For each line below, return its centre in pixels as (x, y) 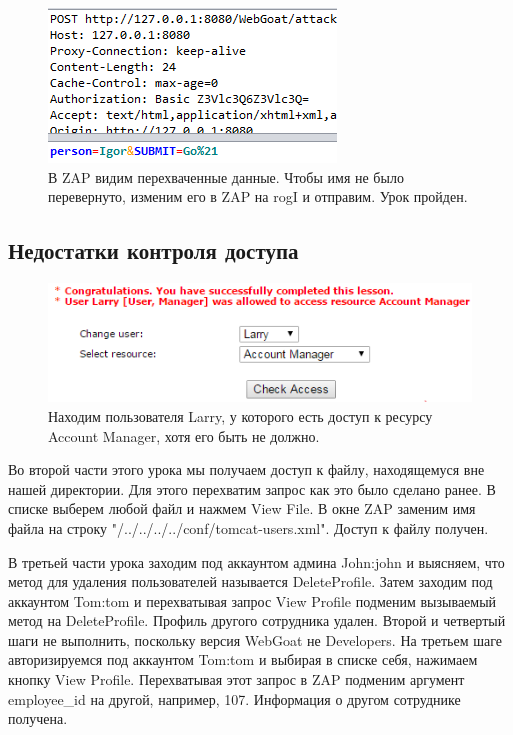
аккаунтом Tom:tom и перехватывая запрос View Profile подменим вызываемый (252, 600)
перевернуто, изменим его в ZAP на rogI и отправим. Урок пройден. (258, 196)
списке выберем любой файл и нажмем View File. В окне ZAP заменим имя (242, 508)
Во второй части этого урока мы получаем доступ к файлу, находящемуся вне (246, 469)
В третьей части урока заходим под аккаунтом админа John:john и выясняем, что (256, 561)
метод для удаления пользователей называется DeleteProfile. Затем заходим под (250, 581)
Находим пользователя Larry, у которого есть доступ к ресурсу (240, 415)
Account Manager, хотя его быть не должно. (184, 435)
